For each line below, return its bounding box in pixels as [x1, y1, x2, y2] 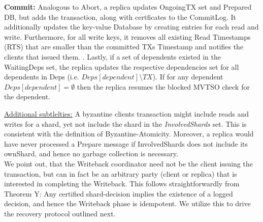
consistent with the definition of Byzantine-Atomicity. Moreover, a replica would [4, 128, 254, 139]
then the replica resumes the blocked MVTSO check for [77, 81, 250, 92]
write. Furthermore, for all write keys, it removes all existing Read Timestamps [4, 31, 251, 42]
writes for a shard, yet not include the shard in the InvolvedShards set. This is [4, 118, 247, 129]
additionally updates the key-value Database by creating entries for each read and [4, 21, 259, 32]
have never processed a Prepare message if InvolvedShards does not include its [4, 138, 248, 149]
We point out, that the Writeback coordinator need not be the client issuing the [4, 158, 253, 169]
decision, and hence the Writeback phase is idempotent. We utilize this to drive [4, 198, 251, 209]
